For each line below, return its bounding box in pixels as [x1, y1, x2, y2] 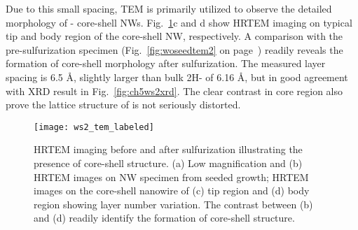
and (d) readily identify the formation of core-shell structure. [34, 210, 295, 225]
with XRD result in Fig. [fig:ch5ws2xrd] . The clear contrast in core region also [6, 83, 343, 98]
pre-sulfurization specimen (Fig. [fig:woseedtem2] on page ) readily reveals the [6, 42, 343, 57]
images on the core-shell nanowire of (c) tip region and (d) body [34, 183, 310, 198]
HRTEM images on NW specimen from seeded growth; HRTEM [34, 169, 309, 184]
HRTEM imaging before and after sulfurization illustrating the [34, 142, 303, 157]
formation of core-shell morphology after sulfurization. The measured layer [6, 56, 326, 71]
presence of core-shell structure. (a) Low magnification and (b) [34, 156, 303, 170]
